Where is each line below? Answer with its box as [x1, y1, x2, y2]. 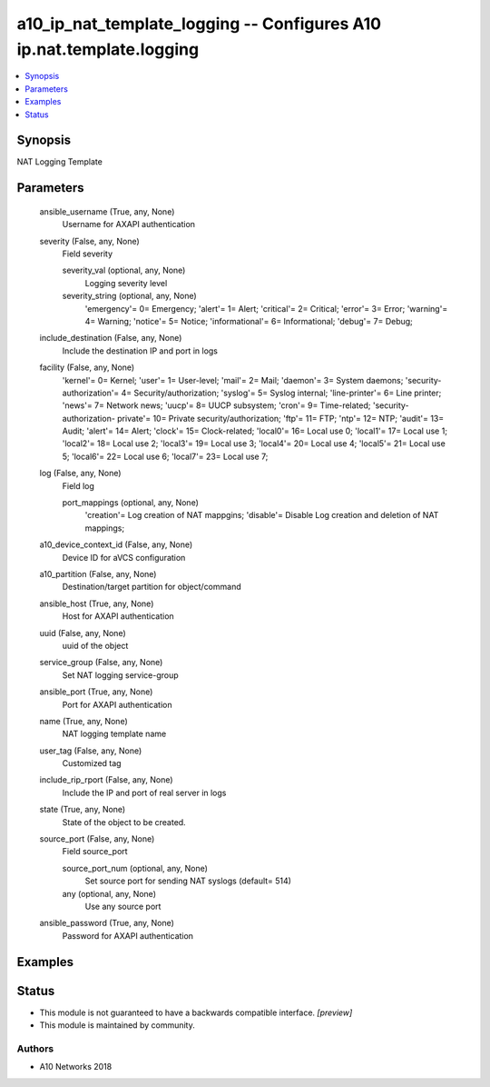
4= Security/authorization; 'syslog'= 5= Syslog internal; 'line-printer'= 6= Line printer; [121, 387, 442, 398]
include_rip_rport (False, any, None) [39, 774, 173, 785]
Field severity [62, 248, 113, 259]
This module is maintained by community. [39, 1020, 195, 1031]
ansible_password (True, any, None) [39, 918, 174, 929]
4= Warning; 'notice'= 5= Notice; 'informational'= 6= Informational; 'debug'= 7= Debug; [84, 315, 413, 326]
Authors [16, 1042, 54, 1054]
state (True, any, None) [39, 804, 126, 815]
